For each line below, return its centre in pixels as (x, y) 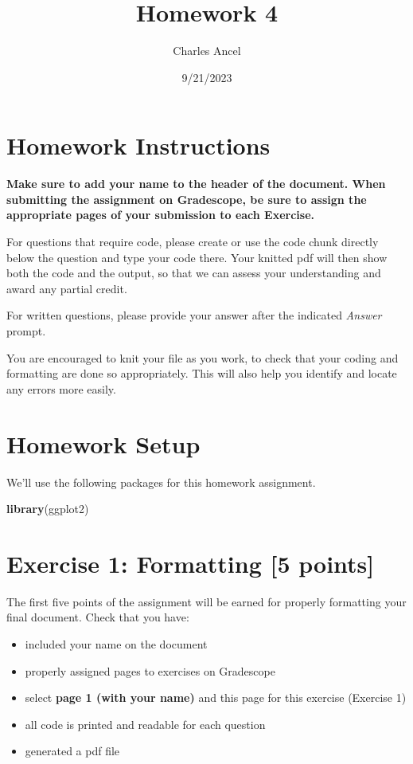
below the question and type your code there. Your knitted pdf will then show (197, 257)
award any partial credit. (67, 288)
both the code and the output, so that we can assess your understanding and (194, 273)
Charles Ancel (207, 51)
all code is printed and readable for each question (145, 724)
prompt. (26, 331)
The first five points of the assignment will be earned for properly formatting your (206, 601)
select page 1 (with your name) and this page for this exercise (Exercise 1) (216, 697)
